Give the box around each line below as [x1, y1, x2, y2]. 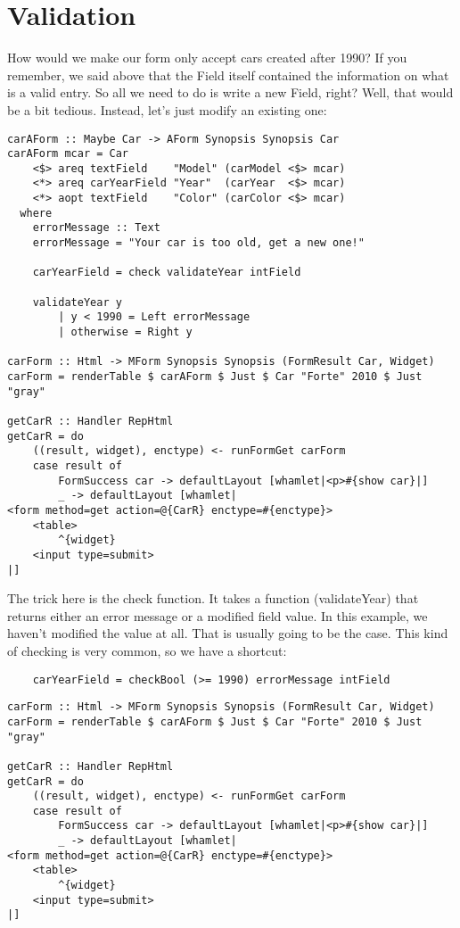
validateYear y [32, 295, 122, 309]
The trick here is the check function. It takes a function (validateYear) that [7, 589, 419, 608]
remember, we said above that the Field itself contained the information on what [7, 65, 449, 84]
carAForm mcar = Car [7, 147, 129, 161]
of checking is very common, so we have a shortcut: [7, 641, 287, 659]
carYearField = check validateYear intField [32, 266, 301, 279]
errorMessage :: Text [32, 221, 160, 235]
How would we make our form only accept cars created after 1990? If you [7, 48, 407, 67]
